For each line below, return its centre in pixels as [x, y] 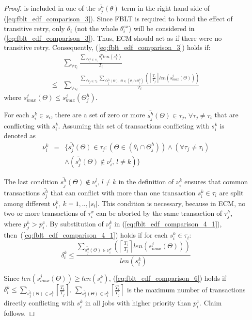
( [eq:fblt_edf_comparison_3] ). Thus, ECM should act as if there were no [113, 38]
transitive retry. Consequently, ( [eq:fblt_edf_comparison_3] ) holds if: [107, 47]
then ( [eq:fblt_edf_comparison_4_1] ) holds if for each [86, 235]
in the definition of [146, 182]
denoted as [20, 135]
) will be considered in [162, 28]
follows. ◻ [19, 313]
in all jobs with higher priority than [138, 303]
